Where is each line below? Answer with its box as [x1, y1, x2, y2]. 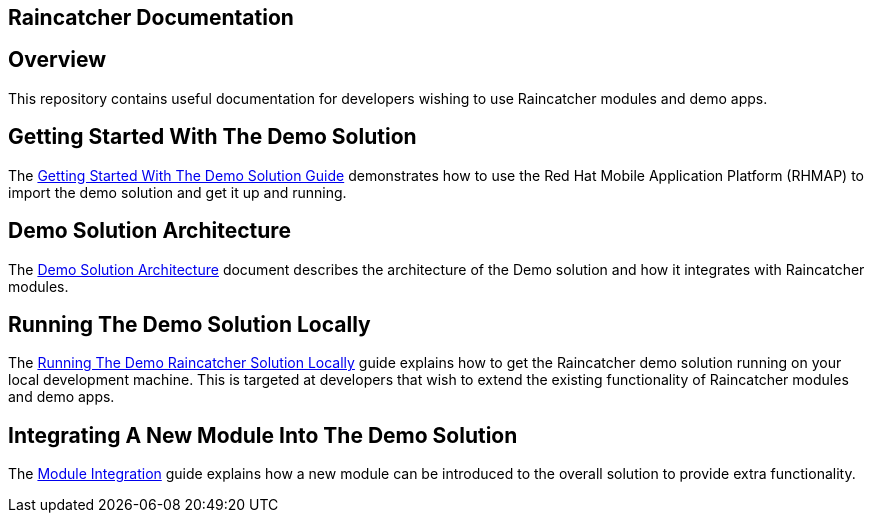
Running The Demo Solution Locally [8, 311, 371, 337]
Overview [8, 47, 107, 73]
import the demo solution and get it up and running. [8, 183, 347, 201]
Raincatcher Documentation [8, 5, 294, 30]
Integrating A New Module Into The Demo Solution [8, 422, 518, 448]
